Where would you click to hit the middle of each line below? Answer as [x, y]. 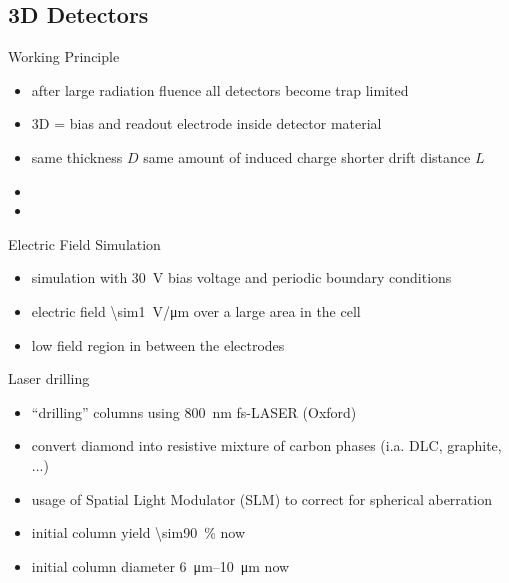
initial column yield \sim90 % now [138, 532]
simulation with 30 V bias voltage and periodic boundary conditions [241, 277]
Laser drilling [49, 378]
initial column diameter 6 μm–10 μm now [160, 565]
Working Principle [64, 56]
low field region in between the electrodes [158, 344]
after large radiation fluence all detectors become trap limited [220, 89]
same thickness [77, 156]
